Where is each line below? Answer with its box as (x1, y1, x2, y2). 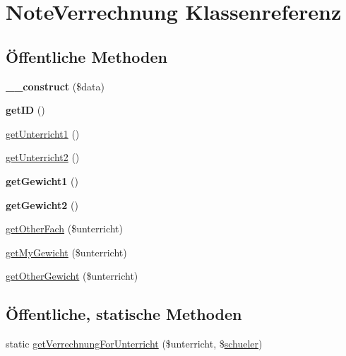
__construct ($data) (6, 78, 105, 93)
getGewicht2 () (6, 197, 78, 212)
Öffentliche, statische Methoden (6, 303, 242, 325)
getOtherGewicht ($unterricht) (6, 268, 138, 283)
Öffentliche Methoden (6, 45, 167, 67)
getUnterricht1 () (6, 126, 80, 141)
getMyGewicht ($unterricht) (6, 244, 127, 259)
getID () (6, 102, 45, 117)
